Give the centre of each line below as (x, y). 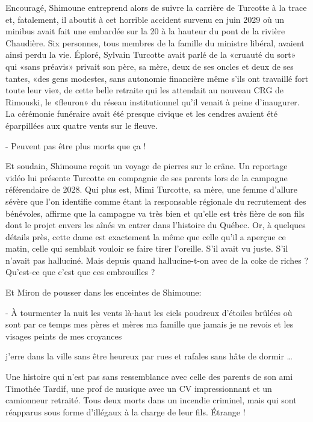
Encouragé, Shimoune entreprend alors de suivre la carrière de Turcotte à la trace (156, 7)
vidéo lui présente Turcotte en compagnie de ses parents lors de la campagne (147, 177)
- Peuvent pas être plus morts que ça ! (76, 145)
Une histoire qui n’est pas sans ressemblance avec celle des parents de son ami (149, 377)
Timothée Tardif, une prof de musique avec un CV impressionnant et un (139, 388)
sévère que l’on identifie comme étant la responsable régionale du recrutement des (156, 201)
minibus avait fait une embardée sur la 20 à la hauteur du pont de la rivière (145, 31)
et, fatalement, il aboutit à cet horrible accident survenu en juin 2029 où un (145, 19)
